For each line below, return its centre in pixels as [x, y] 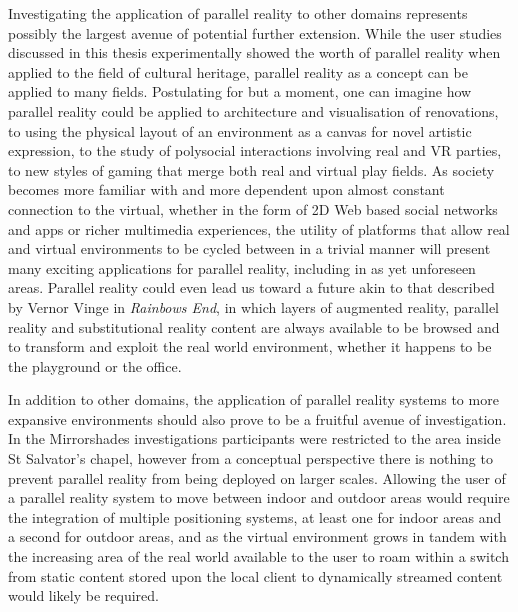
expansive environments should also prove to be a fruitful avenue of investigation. [257, 418]
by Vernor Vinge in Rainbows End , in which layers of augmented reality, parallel [254, 306]
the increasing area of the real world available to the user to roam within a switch [258, 556]
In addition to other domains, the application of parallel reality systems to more [253, 399]
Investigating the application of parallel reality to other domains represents [238, 13]
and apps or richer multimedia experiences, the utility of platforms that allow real [259, 228]
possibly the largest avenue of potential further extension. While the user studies [255, 32]
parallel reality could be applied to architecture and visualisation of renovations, [253, 110]
